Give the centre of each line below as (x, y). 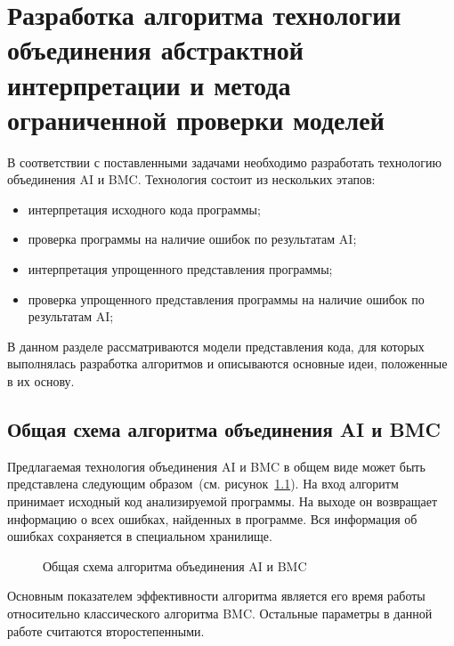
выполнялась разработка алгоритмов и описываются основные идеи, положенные (227, 363)
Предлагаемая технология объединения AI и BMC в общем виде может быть (216, 466)
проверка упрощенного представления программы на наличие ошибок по (226, 299)
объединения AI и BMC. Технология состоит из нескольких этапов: (191, 179)
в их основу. (41, 381)
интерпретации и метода (149, 84)
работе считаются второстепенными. (106, 630)
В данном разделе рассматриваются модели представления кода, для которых (216, 346)
